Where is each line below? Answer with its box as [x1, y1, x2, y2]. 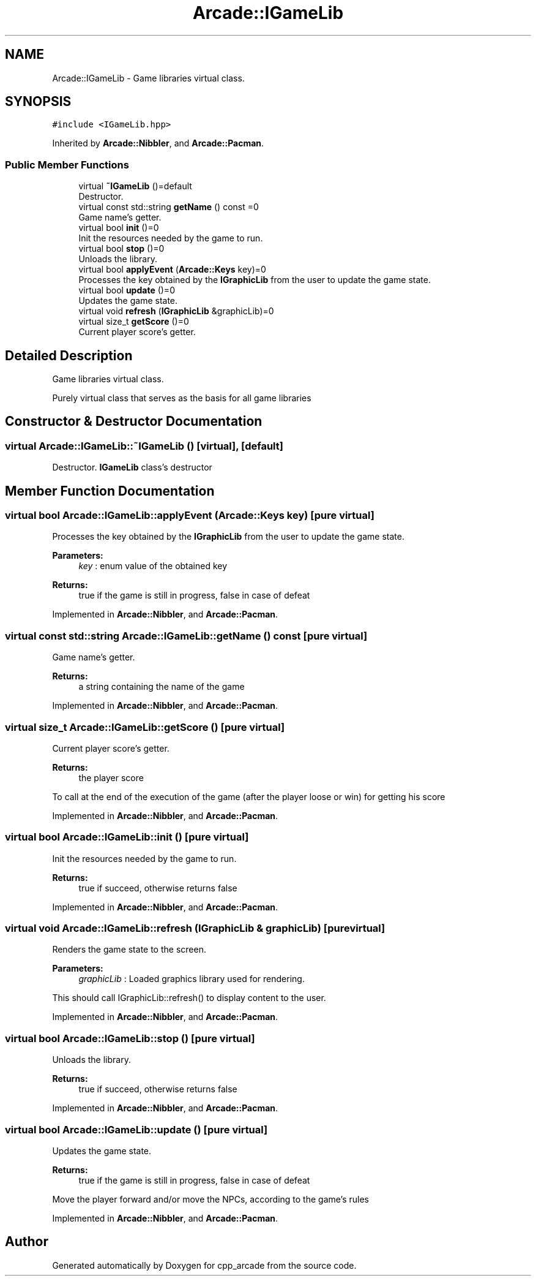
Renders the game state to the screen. [52, 944, 206, 955]
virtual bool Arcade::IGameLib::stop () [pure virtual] [5, 1032, 255, 1045]
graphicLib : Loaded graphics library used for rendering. [78, 973, 305, 984]
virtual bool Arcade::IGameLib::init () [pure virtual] [5, 831, 249, 844]
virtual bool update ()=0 [78, 285, 175, 296]
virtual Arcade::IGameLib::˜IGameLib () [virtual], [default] [5, 439, 283, 452]
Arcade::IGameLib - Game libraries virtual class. [52, 72, 245, 83]
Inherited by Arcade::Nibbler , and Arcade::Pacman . [52, 138, 264, 149]
